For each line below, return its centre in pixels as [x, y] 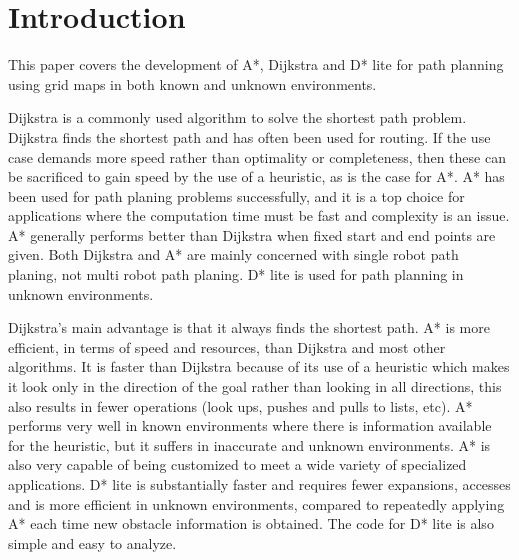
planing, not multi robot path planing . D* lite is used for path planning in [236, 274]
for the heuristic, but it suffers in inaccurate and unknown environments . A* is [249, 444]
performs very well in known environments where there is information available [250, 425]
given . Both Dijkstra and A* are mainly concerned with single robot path [233, 254]
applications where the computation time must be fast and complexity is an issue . [259, 215]
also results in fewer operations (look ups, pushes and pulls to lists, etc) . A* [240, 405]
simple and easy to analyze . [92, 542]
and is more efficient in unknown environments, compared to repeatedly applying [256, 503]
